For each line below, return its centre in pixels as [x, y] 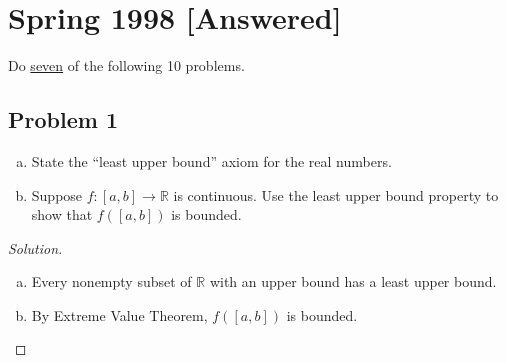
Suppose [57, 194]
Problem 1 [63, 119]
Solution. [35, 247]
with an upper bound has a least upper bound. [353, 281]
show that [62, 214]
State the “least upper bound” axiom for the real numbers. [211, 160]
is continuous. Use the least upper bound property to [336, 194]
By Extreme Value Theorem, [119, 314]
